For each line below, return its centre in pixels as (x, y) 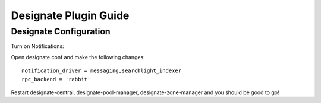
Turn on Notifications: (38, 46)
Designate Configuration (61, 31)
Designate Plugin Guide (70, 15)
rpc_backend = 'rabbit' (56, 79)
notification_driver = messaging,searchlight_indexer (101, 71)
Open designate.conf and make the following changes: (78, 57)
